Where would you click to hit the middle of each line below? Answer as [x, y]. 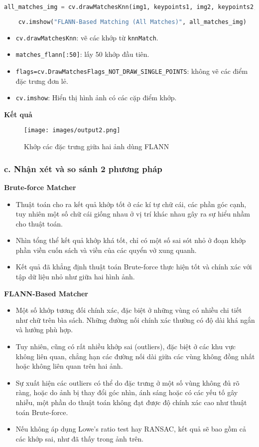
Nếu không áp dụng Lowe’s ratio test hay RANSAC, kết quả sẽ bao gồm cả [131, 429]
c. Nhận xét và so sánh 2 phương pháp [83, 168]
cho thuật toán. [39, 223]
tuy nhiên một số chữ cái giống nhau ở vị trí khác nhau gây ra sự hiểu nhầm [133, 214]
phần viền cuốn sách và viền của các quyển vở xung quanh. [106, 250]
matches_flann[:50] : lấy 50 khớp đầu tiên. [82, 54]
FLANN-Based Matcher [46, 293]
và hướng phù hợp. [44, 330]
